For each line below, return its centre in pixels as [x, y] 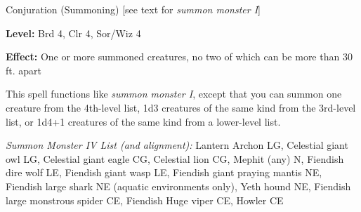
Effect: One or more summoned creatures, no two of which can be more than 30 [179, 57]
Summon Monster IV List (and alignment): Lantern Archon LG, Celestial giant [177, 145]
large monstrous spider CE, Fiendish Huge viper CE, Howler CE [145, 200]
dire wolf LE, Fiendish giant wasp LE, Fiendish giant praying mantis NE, [164, 172]
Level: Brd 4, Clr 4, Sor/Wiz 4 [73, 33]
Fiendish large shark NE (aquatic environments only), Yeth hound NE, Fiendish [178, 186]
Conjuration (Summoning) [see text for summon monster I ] [133, 9]
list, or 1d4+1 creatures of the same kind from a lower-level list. [143, 121]
